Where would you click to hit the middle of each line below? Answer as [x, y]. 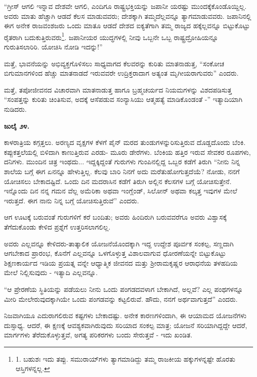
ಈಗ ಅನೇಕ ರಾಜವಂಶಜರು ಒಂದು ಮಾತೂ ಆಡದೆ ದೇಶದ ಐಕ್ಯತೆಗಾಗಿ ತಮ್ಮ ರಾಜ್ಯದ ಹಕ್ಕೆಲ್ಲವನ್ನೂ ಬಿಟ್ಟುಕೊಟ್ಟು [127, 25]
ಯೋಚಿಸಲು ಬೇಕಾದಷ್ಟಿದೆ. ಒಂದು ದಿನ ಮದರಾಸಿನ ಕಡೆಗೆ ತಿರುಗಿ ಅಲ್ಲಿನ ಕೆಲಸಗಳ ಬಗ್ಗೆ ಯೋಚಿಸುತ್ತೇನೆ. [118, 181]
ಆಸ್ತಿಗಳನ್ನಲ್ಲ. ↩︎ [33, 368]
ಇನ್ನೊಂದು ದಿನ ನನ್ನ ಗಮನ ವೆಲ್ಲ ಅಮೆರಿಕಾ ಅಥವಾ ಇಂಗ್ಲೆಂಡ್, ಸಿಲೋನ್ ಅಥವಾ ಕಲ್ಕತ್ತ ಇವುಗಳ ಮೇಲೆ [121, 191]
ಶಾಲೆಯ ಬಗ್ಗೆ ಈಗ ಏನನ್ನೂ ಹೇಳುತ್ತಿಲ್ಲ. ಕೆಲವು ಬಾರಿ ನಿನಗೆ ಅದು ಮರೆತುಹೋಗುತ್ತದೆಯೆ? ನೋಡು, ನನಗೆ [122, 171]
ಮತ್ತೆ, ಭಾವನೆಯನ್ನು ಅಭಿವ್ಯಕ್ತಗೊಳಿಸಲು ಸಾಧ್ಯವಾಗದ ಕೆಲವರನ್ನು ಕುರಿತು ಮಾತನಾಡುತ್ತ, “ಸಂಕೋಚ [114, 63]
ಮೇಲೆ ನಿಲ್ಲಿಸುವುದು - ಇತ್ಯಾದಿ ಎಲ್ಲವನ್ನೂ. [51, 272]
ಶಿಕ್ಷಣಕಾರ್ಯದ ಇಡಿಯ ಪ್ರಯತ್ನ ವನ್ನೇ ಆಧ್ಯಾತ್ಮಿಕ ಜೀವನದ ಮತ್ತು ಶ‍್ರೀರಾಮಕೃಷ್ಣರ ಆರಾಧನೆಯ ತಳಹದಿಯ [121, 262]
